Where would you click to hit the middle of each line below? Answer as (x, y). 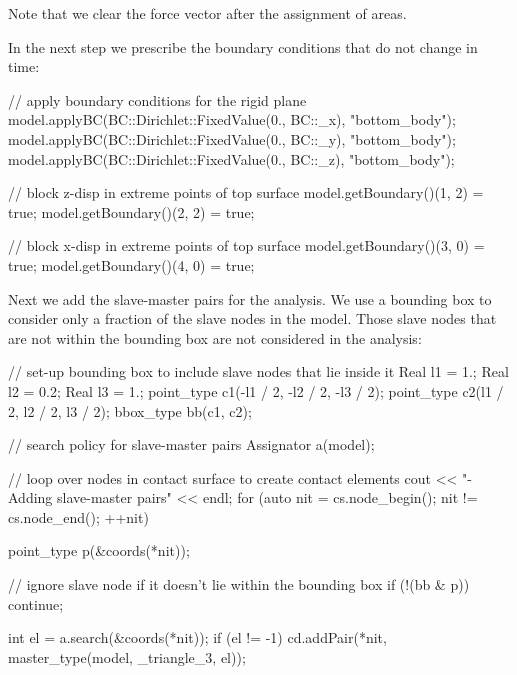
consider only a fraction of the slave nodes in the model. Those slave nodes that (252, 318)
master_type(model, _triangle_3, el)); (127, 656)
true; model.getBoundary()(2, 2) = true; (131, 211)
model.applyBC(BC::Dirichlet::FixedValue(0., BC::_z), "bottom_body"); (231, 158)
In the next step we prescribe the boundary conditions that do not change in (243, 46)
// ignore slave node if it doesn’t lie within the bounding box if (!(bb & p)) (239, 584)
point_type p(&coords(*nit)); (99, 550)
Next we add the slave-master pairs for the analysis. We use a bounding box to (250, 298)
